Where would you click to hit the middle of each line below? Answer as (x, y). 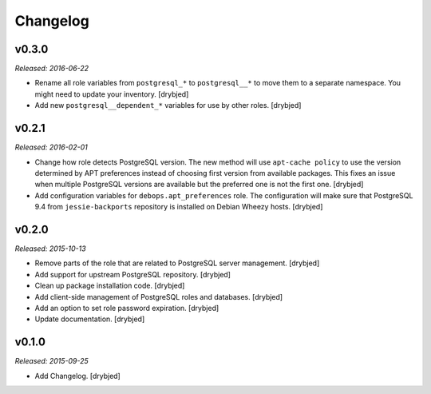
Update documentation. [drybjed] (90, 319)
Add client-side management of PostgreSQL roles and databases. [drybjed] (159, 296)
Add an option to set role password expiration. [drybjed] (127, 308)
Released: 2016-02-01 (51, 147)
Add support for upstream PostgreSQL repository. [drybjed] (133, 274)
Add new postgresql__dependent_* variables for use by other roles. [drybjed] (168, 105)
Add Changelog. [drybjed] (78, 376)
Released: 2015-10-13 (51, 249)
